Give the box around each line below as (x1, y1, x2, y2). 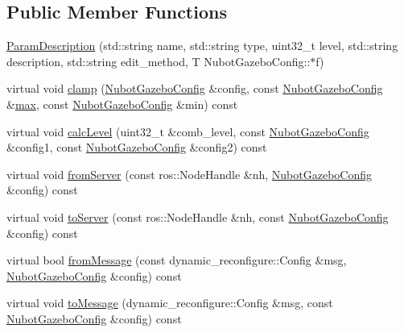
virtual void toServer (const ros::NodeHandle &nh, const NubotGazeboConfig (6, 208, 389, 225)
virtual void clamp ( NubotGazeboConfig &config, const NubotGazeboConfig (6, 80, 383, 97)
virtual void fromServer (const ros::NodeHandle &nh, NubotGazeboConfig (6, 165, 372, 182)
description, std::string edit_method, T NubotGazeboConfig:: (6, 52, 311, 69)
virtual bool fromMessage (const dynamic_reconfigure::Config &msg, (6, 252, 347, 268)
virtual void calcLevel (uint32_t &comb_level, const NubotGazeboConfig (6, 123, 369, 139)
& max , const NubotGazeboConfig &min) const (6, 95, 238, 112)
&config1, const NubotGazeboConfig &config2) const (6, 139, 267, 156)
